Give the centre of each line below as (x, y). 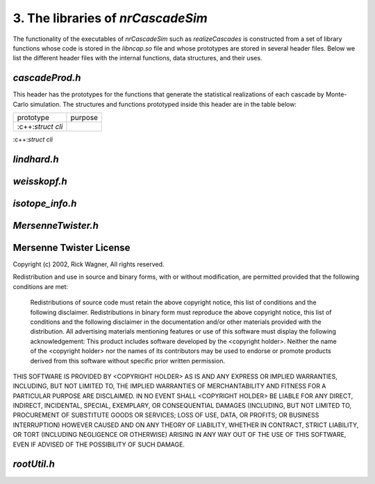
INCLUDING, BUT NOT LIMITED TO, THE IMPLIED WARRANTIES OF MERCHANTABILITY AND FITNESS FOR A (169, 386)
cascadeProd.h (47, 78)
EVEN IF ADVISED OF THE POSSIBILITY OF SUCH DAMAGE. (99, 444)
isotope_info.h (45, 204)
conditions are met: (41, 286)
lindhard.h (36, 159)
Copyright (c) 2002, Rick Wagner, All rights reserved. (89, 264)
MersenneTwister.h (56, 225)
